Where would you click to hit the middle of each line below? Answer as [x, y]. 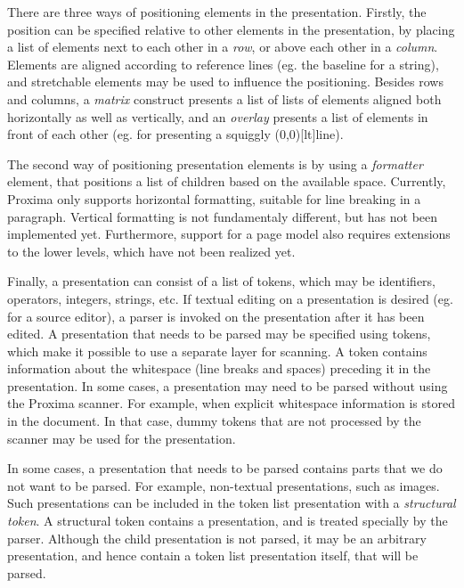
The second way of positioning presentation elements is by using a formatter [215, 163]
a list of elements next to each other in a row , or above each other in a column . [223, 47]
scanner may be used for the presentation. [122, 438]
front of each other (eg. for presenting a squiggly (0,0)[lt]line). [175, 134]
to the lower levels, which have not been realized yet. [151, 251]
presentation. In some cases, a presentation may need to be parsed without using [228, 385]
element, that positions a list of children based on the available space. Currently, [227, 181]
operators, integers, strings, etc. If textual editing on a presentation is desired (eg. [230, 298]
